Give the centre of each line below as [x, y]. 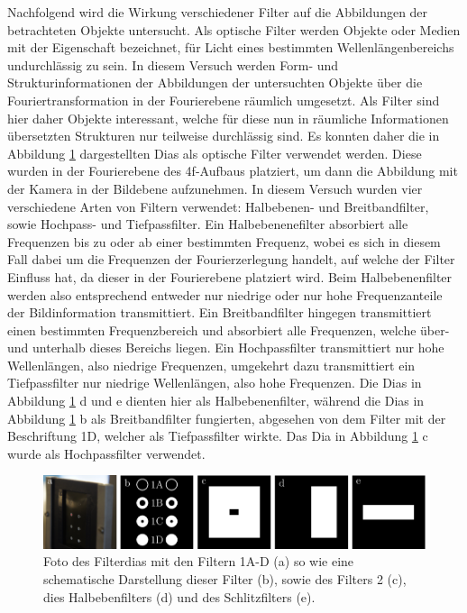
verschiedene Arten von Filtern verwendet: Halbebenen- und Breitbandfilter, [218, 206]
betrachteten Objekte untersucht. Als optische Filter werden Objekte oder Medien [234, 29]
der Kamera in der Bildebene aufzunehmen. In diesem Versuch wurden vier [215, 188]
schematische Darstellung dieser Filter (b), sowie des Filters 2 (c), [225, 579]
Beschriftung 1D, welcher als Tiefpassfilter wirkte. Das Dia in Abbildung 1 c [218, 436]
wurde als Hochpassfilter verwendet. [106, 453]
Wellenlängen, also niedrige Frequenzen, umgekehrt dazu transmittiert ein [211, 365]
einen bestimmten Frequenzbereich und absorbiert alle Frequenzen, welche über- [229, 329]
